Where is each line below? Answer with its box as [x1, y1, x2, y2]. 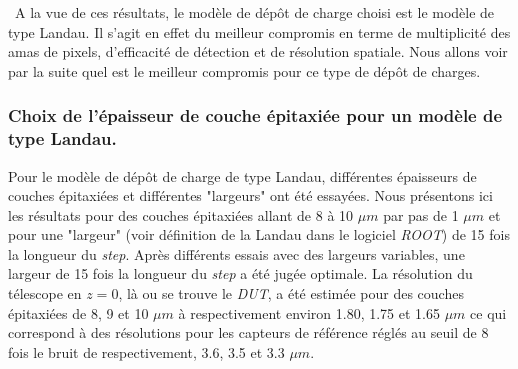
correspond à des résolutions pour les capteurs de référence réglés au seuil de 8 [8, 322, 489, 343]
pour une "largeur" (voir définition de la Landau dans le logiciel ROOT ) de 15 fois [8, 224, 510, 245]
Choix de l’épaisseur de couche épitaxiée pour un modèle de [8, 103, 503, 128]
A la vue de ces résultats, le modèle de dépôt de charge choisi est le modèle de [14, 2, 495, 22]
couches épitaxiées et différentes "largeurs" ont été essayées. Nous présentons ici [8, 185, 493, 206]
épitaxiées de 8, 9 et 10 [8, 302, 149, 323]
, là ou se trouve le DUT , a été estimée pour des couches [118, 283, 464, 304]
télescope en [8, 283, 82, 304]
